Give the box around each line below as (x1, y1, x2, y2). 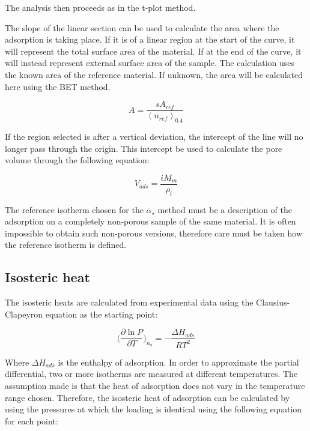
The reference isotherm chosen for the (5, 203, 144, 216)
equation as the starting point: (45, 307, 158, 320)
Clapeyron (5, 307, 43, 320)
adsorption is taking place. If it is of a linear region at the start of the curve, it (5, 33, 295, 46)
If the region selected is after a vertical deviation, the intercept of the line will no (5, 130, 303, 143)
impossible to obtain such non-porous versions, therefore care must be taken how (5, 226, 302, 239)
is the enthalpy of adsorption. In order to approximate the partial (58, 355, 299, 368)
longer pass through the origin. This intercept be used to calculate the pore (5, 142, 282, 154)
